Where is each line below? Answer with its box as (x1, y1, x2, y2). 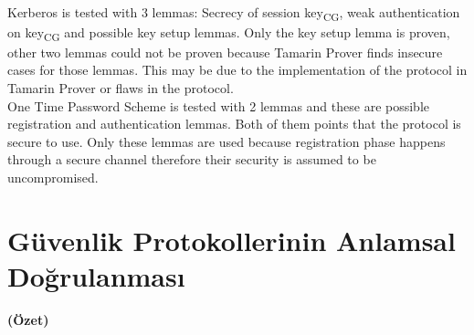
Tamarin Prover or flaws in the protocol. (7, 79, 234, 98)
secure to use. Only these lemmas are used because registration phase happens (7, 131, 446, 151)
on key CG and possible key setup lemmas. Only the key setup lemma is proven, (7, 22, 450, 44)
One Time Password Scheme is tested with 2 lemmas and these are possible (7, 96, 430, 115)
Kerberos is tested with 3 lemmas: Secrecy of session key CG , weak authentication (7, 2, 460, 24)
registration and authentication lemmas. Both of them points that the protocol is (7, 114, 461, 133)
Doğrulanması (7, 256, 185, 294)
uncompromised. (7, 168, 99, 186)
